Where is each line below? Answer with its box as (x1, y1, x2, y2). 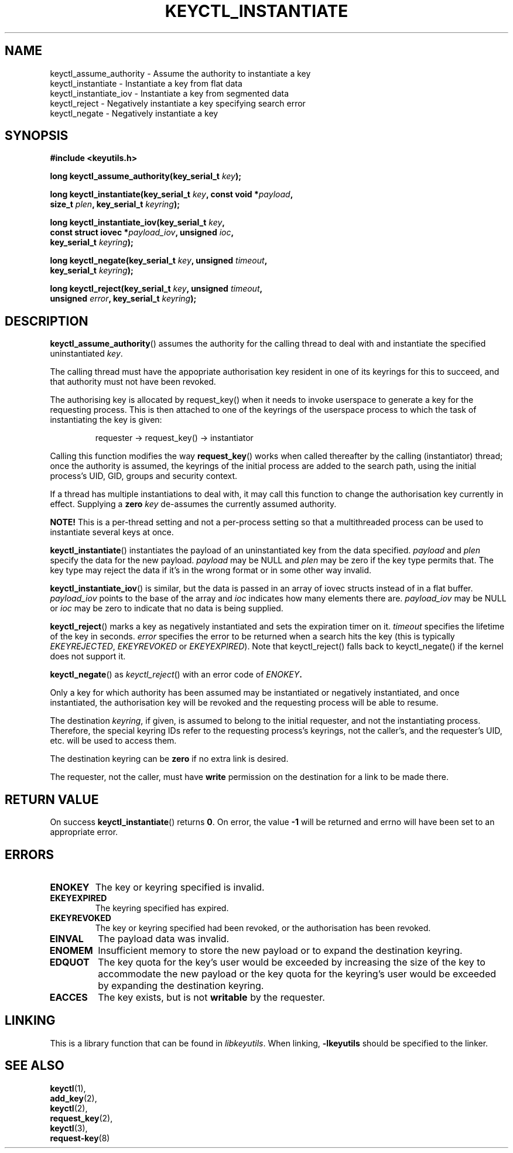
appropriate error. (50, 827, 118, 837)
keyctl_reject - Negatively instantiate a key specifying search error (50, 98, 306, 108)
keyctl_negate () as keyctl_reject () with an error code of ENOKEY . (50, 669, 302, 680)
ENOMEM (49, 944, 93, 956)
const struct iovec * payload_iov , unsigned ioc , (50, 227, 234, 238)
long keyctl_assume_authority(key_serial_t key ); (50, 171, 242, 182)
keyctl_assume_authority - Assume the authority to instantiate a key (50, 68, 311, 78)
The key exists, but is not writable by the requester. (98, 991, 325, 1003)
